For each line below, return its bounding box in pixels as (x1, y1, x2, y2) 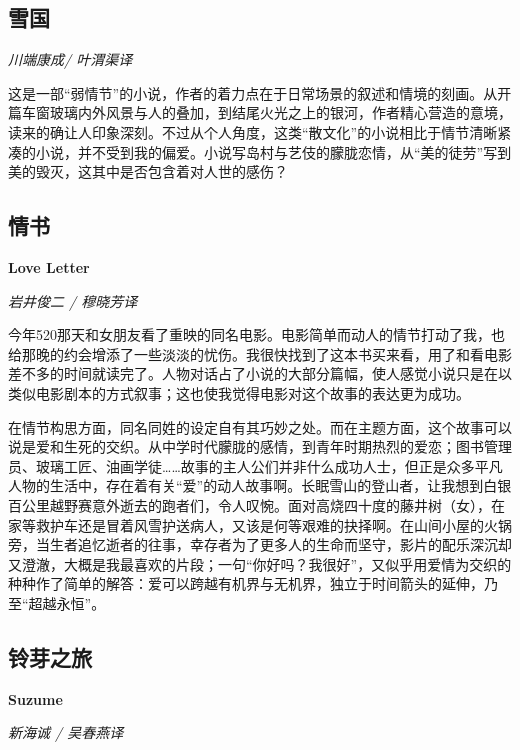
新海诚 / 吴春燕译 (8, 722, 124, 743)
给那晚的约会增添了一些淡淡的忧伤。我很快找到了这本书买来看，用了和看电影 (8, 343, 512, 364)
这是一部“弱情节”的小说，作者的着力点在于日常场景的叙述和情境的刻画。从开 (8, 82, 512, 103)
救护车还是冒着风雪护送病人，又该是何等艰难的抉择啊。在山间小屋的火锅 (35, 514, 512, 535)
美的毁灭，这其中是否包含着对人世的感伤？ (8, 161, 288, 182)
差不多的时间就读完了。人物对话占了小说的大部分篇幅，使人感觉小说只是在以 (8, 363, 512, 384)
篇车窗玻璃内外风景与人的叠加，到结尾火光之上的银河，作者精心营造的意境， (8, 102, 512, 123)
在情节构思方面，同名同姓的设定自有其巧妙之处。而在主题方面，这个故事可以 (8, 416, 512, 437)
